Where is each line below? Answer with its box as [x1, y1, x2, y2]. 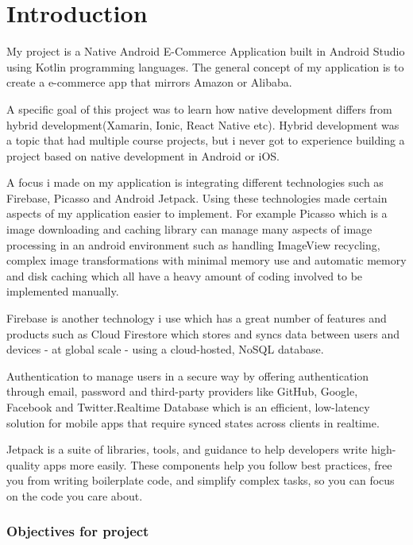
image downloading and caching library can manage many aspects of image [6, 221, 372, 238]
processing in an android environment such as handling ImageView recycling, [6, 236, 380, 253]
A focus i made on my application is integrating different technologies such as [6, 174, 384, 191]
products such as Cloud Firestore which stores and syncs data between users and [6, 325, 400, 342]
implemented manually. [6, 283, 119, 300]
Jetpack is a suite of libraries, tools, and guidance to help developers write [6, 441, 368, 458]
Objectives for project [6, 521, 149, 541]
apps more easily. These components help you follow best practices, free [44, 456, 392, 473]
